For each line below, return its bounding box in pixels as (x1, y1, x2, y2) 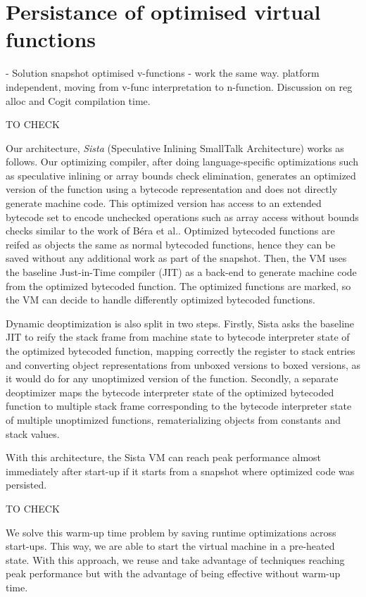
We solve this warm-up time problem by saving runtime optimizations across (6, 524, 336, 539)
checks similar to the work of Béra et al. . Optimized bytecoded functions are (6, 223, 335, 238)
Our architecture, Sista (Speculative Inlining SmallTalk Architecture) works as (6, 140, 344, 155)
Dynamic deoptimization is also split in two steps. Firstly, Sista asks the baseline (6, 315, 355, 330)
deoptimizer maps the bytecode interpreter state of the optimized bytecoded (6, 384, 334, 399)
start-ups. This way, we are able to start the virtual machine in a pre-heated (6, 539, 335, 553)
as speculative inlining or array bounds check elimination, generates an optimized (6, 168, 356, 182)
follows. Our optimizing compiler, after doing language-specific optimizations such (6, 154, 358, 169)
